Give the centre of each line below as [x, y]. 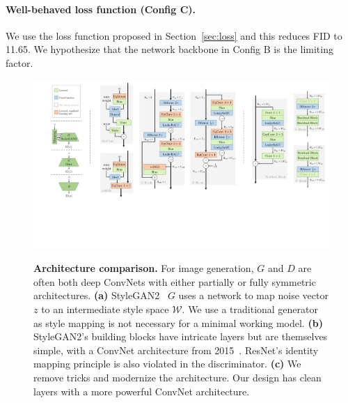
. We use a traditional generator [250, 309]
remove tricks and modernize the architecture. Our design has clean [177, 377]
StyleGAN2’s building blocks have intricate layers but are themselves [181, 336]
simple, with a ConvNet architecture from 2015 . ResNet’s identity [176, 350]
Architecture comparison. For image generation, [144, 268]
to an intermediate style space [105, 309]
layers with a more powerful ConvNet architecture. [142, 391]
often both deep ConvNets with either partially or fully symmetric [175, 281]
